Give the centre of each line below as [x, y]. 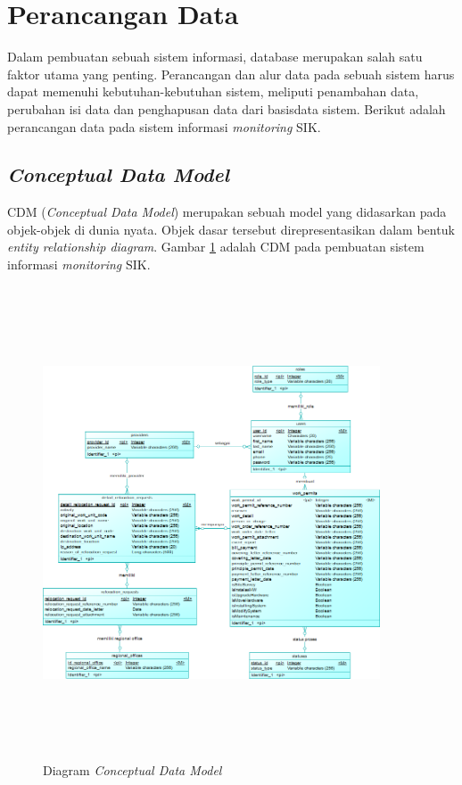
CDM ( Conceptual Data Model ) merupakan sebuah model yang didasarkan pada [227, 212]
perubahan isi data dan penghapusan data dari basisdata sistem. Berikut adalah [227, 108]
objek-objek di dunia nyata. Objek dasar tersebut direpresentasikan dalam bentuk [231, 229]
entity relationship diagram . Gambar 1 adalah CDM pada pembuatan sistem [216, 247]
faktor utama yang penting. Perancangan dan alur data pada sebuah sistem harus [231, 74]
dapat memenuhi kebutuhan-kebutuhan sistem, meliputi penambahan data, [213, 91]
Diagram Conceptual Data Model [132, 770]
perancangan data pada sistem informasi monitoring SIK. [164, 126]
